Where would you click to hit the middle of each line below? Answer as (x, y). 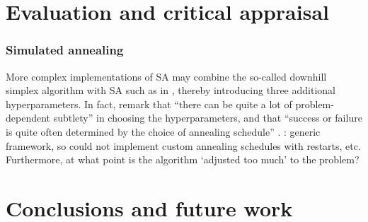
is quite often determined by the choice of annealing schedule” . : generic (163, 131)
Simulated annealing (65, 50)
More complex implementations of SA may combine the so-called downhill (166, 76)
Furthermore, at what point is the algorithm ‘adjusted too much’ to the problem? (183, 159)
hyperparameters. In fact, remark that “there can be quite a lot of (149, 104)
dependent (28, 118)
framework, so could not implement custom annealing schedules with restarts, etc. (183, 145)
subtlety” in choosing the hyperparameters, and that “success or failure (208, 118)
